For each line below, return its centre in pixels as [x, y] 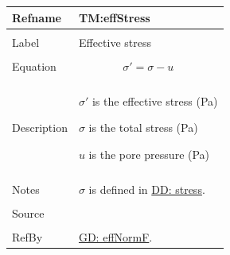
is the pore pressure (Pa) [149, 154]
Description [40, 127]
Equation [34, 66]
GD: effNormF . [115, 237]
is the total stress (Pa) [143, 127]
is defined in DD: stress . [147, 189]
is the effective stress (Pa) [155, 100]
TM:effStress [114, 17]
